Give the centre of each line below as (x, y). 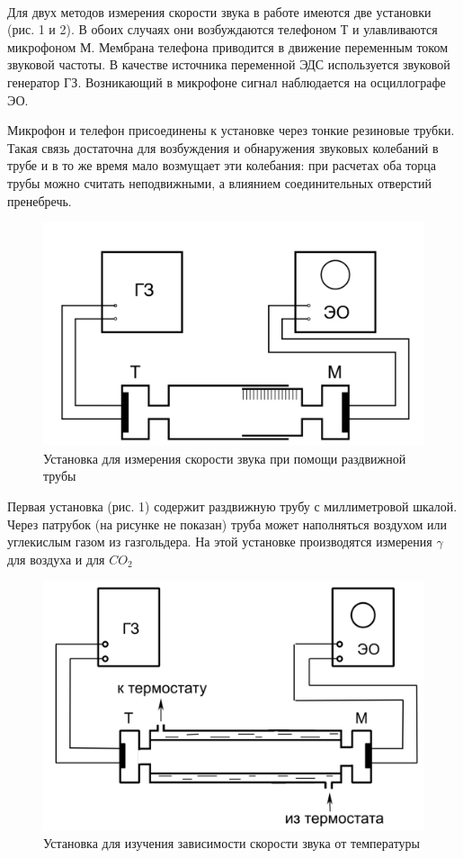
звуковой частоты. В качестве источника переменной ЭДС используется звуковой (229, 64)
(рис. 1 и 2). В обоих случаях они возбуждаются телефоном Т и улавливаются (223, 29)
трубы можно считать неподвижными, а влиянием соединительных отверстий (219, 182)
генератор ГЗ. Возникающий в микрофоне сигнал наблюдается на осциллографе (227, 81)
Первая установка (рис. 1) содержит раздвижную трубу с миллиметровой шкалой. (232, 506)
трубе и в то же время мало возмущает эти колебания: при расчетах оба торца (222, 165)
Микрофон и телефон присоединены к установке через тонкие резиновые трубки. (231, 130)
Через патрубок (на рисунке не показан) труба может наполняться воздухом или (227, 524)
